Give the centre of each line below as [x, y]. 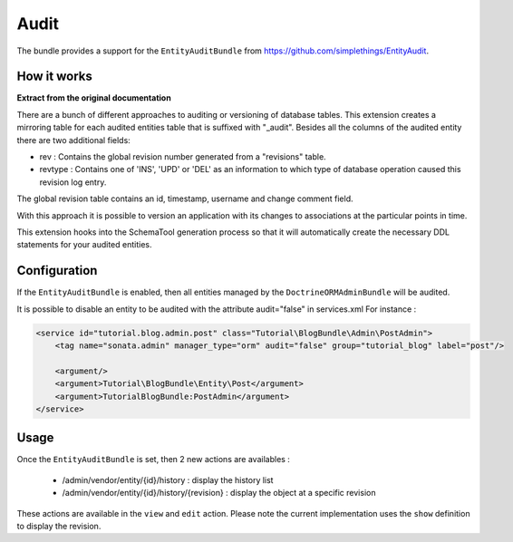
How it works [54, 77]
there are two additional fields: [73, 140]
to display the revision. [59, 527]
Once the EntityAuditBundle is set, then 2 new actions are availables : [153, 460]
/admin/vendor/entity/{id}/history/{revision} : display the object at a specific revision [219, 493]
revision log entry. [73, 182]
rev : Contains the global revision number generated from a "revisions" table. [183, 157]
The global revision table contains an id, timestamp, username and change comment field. [185, 198]
